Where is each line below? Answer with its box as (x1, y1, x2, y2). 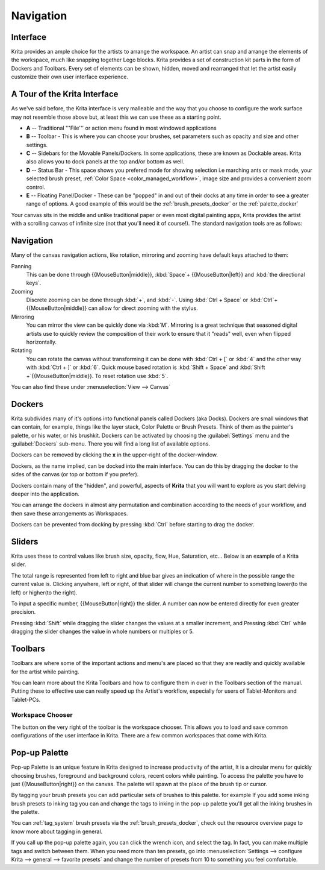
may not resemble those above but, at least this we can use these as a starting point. (11, 113, 221, 121)
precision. (11, 608, 36, 616)
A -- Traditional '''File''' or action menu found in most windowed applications (26, 124, 217, 131)
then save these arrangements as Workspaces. (11, 509, 128, 517)
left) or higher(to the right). (11, 588, 78, 596)
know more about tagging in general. (11, 828, 103, 835)
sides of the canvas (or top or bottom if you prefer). (11, 471, 139, 478)
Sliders (11, 537, 39, 547)
